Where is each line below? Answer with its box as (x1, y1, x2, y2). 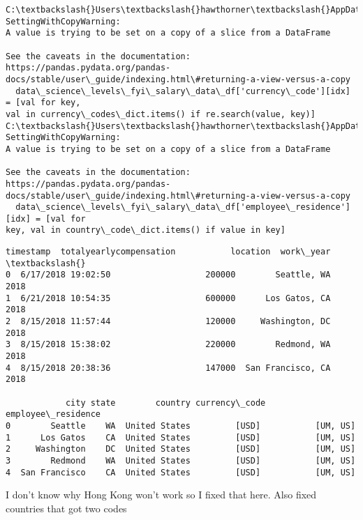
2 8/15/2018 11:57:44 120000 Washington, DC (6, 316, 331, 327)
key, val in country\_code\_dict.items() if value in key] (6, 225, 286, 236)
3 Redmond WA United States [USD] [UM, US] (6, 455, 356, 466)
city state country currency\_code (65, 397, 266, 408)
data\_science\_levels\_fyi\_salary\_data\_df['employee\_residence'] (15, 202, 350, 213)
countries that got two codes (6, 500, 127, 515)
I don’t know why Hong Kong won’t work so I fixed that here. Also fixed (6, 487, 317, 502)
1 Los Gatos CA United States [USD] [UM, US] (6, 432, 356, 443)
